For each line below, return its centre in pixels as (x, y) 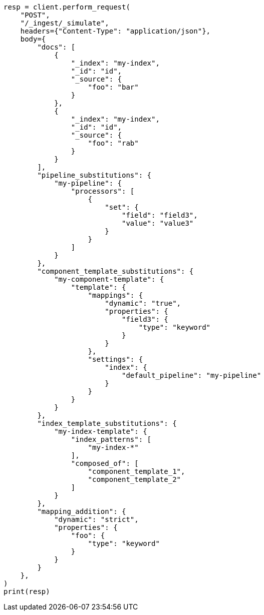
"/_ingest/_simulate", (65, 23)
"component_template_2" (135, 479)
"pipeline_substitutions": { (94, 175)
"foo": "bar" (113, 87)
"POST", (35, 15)
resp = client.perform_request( (67, 7)
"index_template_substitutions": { (107, 423)
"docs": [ (56, 47)
